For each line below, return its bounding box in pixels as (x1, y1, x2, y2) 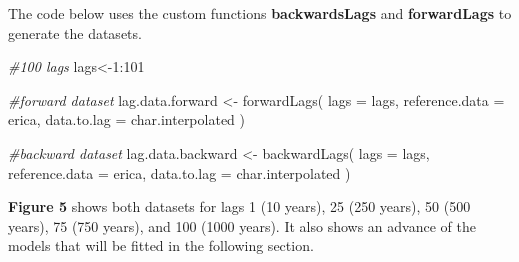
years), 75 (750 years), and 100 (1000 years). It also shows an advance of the (8, 215, 476, 236)
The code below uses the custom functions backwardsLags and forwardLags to (8, 3, 512, 23)
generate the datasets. (8, 22, 142, 43)
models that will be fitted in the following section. (8, 235, 314, 256)
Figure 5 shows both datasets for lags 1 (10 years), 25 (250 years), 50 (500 (8, 196, 471, 217)
